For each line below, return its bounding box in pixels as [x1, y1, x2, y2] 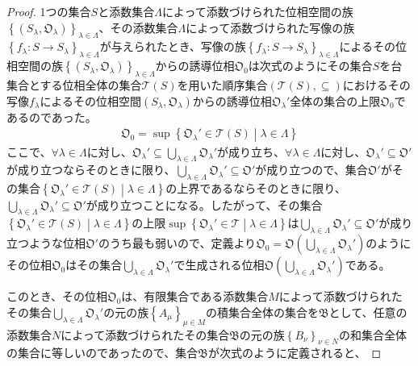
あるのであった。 [6, 108, 97, 125]
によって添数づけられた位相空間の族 [161, 3, 353, 19]
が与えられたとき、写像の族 [99, 38, 246, 55]
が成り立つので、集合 [255, 161, 368, 178]
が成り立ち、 [217, 143, 286, 160]
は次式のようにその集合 [248, 57, 373, 74]
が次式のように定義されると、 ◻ [207, 344, 382, 361]
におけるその [342, 76, 411, 93]
